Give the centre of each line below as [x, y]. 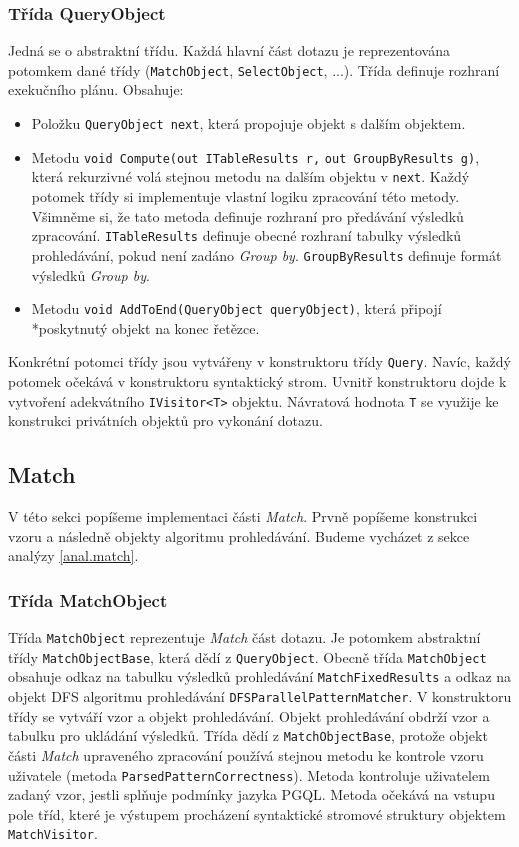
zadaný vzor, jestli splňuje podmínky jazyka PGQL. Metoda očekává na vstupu [251, 794]
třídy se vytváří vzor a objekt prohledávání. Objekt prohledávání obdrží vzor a [249, 715]
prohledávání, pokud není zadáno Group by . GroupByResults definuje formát [266, 254]
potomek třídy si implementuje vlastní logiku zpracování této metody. [245, 196]
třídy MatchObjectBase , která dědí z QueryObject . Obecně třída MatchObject [247, 656]
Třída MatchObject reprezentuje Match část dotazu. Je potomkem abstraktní [244, 637]
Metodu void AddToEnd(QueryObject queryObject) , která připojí [236, 308]
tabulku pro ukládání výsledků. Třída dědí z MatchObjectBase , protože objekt [248, 735]
